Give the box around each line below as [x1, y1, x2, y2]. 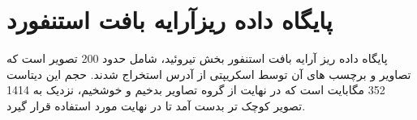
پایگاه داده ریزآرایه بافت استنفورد [6, 3, 333, 36]
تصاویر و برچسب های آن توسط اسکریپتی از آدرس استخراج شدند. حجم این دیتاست [6, 65, 411, 82]
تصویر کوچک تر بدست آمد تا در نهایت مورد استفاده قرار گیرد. [6, 97, 306, 114]
